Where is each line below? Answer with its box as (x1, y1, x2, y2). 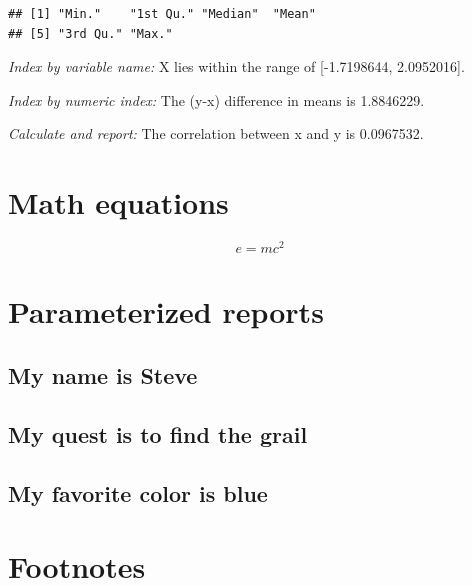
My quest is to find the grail (8, 418, 308, 449)
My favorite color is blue (8, 477, 268, 508)
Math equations (8, 182, 229, 223)
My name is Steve (8, 359, 198, 390)
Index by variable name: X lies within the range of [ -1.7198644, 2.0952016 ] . (8, 56, 465, 77)
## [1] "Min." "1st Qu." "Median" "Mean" (8, 7, 316, 21)
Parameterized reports (8, 291, 324, 332)
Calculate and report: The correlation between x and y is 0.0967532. (8, 123, 424, 144)
